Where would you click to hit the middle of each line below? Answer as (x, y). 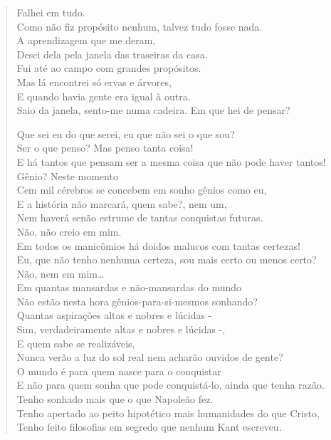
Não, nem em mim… (61, 273)
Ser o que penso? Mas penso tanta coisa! (105, 148)
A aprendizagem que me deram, (86, 40)
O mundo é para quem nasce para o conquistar (119, 371)
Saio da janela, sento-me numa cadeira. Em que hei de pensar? (153, 110)
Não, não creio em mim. (69, 231)
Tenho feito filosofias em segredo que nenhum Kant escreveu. (149, 427)
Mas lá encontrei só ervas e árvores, (94, 82)
